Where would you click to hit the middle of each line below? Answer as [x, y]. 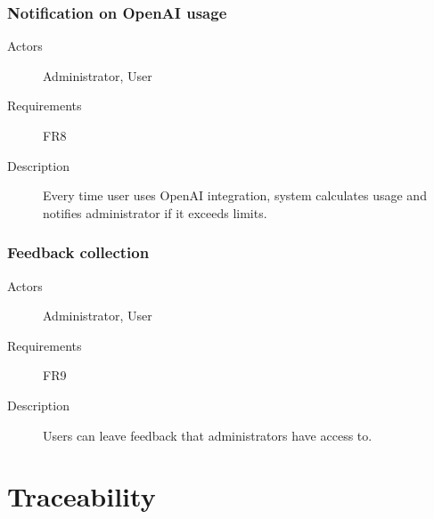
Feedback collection [78, 252]
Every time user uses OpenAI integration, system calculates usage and [235, 195]
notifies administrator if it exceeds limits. [155, 212]
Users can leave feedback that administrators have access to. [208, 435]
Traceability [82, 496]
